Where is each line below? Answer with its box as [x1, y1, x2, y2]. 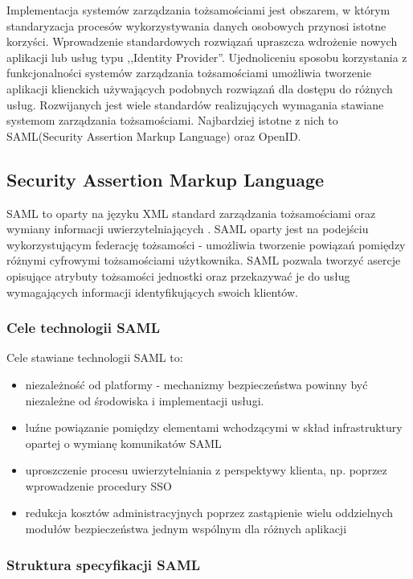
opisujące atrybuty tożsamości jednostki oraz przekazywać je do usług [6, 267, 350, 284]
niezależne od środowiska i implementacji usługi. [25, 392, 264, 409]
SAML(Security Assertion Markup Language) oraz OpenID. [6, 127, 301, 144]
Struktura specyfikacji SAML [6, 554, 201, 574]
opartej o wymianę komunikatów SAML [25, 434, 222, 451]
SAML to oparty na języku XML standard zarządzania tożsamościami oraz [6, 204, 376, 221]
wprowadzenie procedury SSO [25, 477, 172, 494]
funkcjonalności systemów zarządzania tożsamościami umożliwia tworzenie [6, 64, 371, 81]
